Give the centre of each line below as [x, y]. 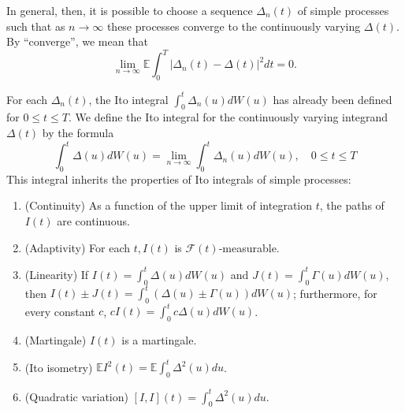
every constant [60, 311]
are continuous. [93, 221]
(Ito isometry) [59, 367]
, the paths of [352, 205]
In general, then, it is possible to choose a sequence [130, 10]
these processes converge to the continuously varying [234, 26]
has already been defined [333, 99]
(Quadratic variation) [76, 396]
